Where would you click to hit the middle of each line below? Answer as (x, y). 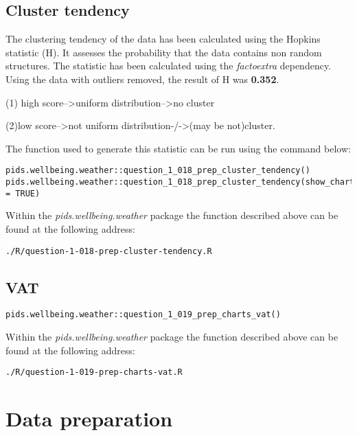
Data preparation (89, 418)
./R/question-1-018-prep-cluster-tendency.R (109, 251)
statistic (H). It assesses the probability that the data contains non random (164, 52)
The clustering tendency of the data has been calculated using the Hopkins (163, 39)
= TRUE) (23, 193)
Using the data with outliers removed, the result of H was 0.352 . (142, 79)
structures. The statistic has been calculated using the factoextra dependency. (169, 66)
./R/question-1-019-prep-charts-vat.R (94, 372)
